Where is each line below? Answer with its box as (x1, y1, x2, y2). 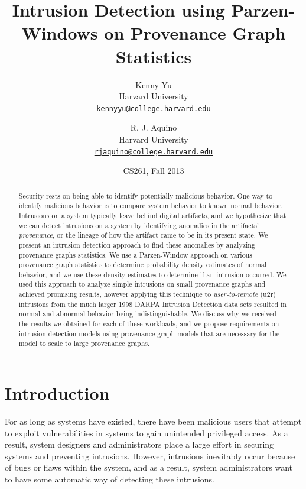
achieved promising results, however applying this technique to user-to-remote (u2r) (18, 289, 276, 299)
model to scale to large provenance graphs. (18, 338, 150, 348)
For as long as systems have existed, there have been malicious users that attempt (5, 415, 302, 428)
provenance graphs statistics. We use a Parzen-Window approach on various (18, 250, 252, 260)
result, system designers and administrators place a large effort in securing (5, 438, 274, 451)
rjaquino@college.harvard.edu (94, 147, 213, 156)
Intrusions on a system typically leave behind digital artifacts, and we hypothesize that (18, 210, 287, 220)
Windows (21, 21, 98, 45)
